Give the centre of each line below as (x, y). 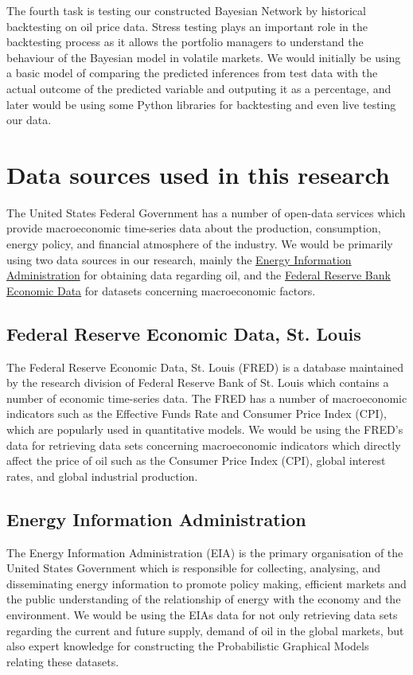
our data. (29, 120)
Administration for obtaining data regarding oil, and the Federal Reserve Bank (199, 275)
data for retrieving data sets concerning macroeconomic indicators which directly (204, 445)
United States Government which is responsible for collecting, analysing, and (194, 568)
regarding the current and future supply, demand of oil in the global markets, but (205, 630)
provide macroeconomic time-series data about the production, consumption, (194, 228)
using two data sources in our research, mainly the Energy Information (179, 259)
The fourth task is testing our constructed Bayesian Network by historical (186, 10)
